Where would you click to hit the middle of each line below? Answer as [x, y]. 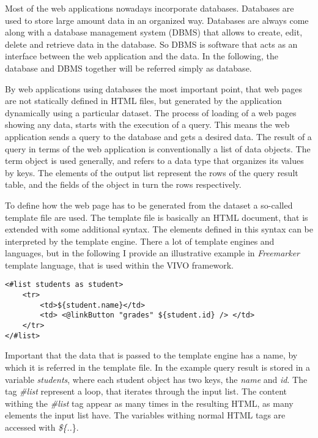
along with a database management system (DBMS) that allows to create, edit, [154, 32]
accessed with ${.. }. [42, 427]
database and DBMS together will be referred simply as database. [128, 68]
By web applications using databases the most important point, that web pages [154, 88]
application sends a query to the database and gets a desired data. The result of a [158, 136]
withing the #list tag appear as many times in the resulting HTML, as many [149, 403]
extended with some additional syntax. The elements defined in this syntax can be [159, 229]
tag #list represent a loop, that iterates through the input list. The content [146, 391]
